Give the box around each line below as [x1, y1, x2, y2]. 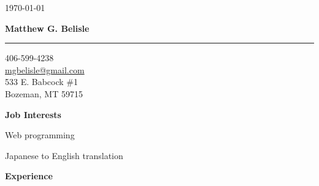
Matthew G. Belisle [5, 21, 90, 34]
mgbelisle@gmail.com [5, 63, 85, 76]
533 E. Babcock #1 [5, 75, 78, 88]
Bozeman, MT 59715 [5, 87, 83, 100]
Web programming [5, 128, 75, 141]
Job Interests [5, 108, 61, 121]
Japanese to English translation [5, 149, 123, 162]
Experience [5, 169, 53, 182]
